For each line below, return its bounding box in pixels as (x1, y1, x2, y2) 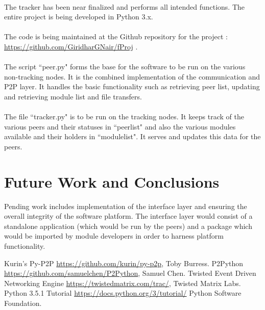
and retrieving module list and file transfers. (4, 91, 142, 101)
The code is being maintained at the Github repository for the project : (4, 31, 228, 42)
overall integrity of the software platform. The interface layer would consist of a (4, 211, 253, 221)
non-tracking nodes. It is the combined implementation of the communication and (4, 71, 260, 82)
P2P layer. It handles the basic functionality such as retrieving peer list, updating (4, 81, 260, 92)
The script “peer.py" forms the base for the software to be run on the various (4, 61, 246, 72)
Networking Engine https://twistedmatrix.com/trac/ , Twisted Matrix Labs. (4, 277, 241, 288)
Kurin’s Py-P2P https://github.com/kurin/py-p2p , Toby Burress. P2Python (4, 257, 244, 268)
